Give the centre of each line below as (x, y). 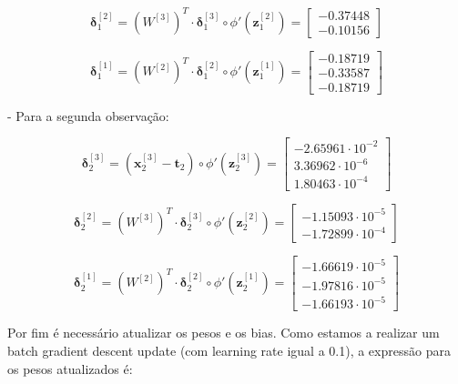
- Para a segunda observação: (88, 115)
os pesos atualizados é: (70, 368)
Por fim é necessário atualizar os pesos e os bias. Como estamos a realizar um (224, 333)
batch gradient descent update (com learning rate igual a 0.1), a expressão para (229, 350)
